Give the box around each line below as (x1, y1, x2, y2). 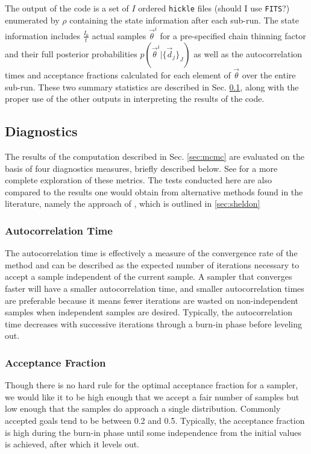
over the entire (242, 69, 296, 81)
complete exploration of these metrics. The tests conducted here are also (5, 174, 272, 186)
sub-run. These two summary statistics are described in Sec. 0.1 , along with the (5, 80, 299, 93)
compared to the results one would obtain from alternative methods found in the (5, 185, 303, 198)
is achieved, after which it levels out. (5, 438, 140, 450)
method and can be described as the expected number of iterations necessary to (5, 258, 300, 271)
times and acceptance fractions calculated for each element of (5, 69, 231, 81)
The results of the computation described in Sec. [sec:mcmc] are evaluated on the (5, 150, 304, 162)
